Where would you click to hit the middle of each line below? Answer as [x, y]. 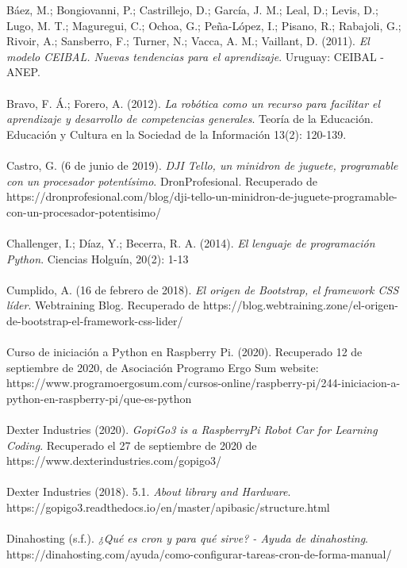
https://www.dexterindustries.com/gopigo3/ [114, 461]
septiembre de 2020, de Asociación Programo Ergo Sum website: [163, 367]
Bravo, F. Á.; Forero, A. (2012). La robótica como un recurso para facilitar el [194, 103]
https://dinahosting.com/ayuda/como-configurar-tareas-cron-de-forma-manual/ [199, 553]
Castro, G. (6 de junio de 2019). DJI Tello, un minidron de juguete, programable [202, 165]
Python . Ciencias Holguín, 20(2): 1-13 [98, 258]
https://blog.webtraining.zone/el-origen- [300, 305]
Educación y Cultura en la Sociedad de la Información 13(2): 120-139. [177, 134]
